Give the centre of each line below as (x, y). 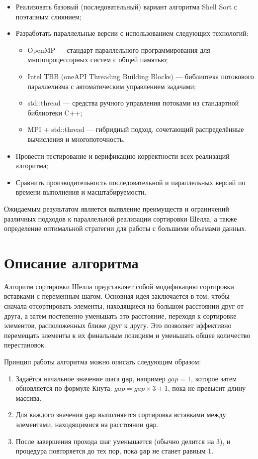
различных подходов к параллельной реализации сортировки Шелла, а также (121, 218)
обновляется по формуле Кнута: (64, 388)
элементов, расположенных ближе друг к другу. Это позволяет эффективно (118, 325)
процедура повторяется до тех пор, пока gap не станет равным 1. (115, 451)
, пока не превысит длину (207, 388)
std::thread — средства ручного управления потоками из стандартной (133, 103)
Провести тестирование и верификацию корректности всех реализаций (123, 156)
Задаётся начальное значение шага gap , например (90, 378)
